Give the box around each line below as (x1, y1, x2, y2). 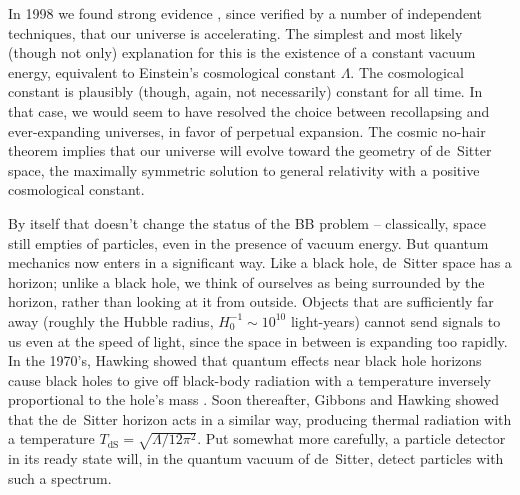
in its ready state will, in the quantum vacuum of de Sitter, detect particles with (8, 448, 504, 469)
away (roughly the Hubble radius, (8, 310, 214, 331)
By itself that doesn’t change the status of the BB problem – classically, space (8, 212, 486, 233)
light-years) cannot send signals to (290, 310, 501, 331)
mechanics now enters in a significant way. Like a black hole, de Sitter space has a (8, 252, 512, 273)
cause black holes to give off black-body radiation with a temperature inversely (8, 369, 491, 390)
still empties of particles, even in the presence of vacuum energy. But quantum (8, 232, 489, 253)
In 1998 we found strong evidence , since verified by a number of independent (8, 3, 482, 23)
